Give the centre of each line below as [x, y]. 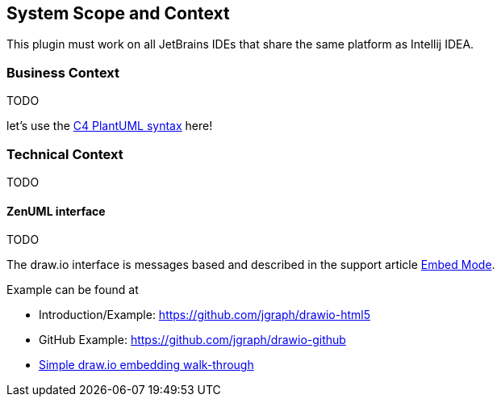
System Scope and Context [118, 13]
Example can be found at [73, 290]
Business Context [63, 72]
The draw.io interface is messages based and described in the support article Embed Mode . [251, 265]
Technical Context [65, 154]
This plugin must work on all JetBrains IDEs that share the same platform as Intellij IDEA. [240, 44]
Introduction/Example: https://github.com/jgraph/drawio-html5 [205, 315]
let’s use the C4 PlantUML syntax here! [110, 126]
